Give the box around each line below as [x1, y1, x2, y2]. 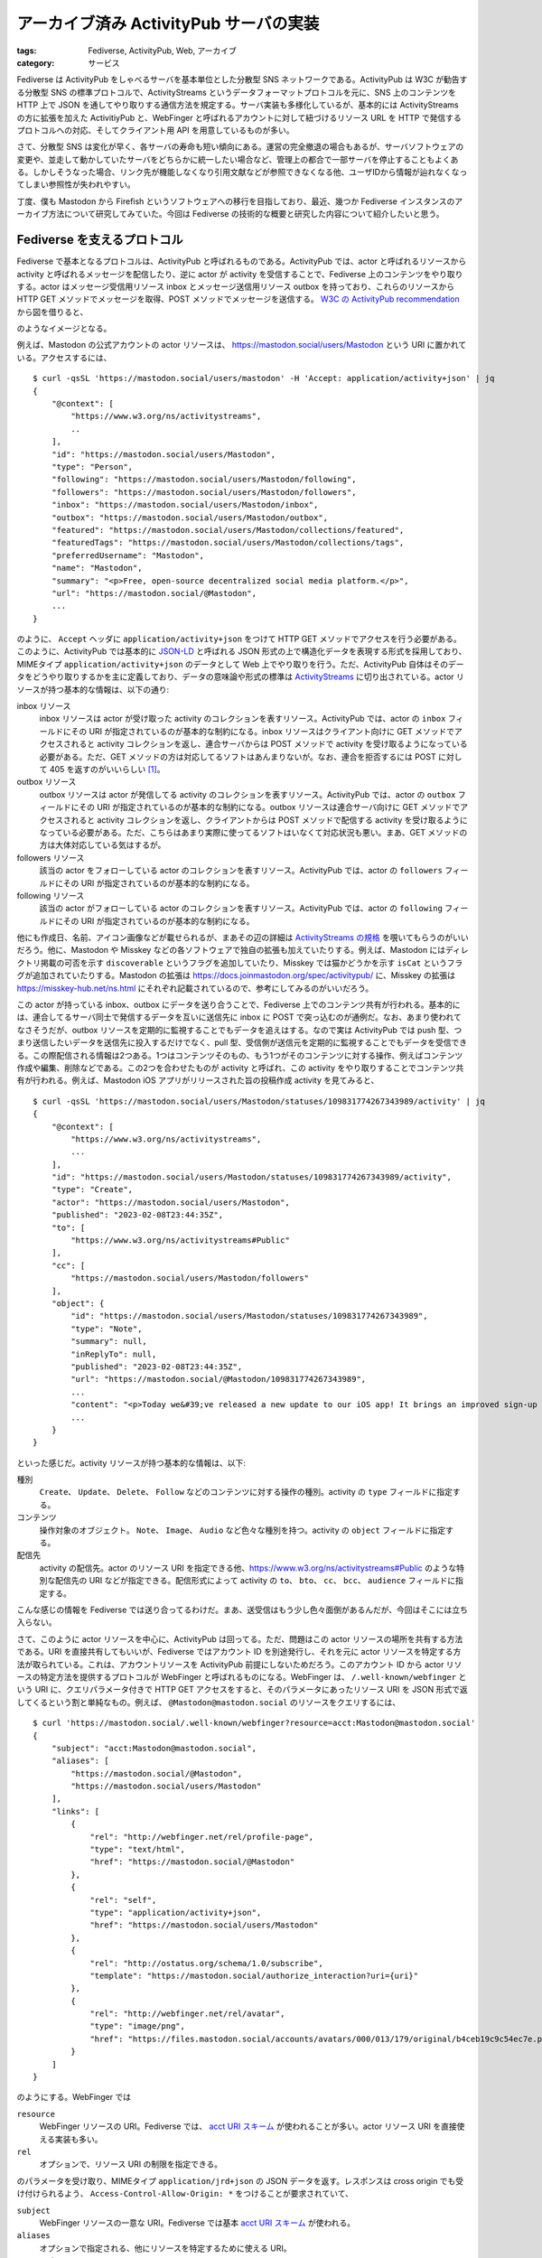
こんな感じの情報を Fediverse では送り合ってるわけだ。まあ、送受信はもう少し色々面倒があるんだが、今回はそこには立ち [16, 1604, 469, 1615]
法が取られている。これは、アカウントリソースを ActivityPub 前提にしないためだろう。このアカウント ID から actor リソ [16, 1658, 463, 1670]
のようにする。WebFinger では [16, 2092, 131, 2103]
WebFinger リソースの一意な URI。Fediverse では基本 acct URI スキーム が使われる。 [39, 2217, 356, 2228]
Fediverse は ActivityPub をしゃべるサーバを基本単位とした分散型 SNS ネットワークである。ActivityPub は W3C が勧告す [16, 74, 468, 85]
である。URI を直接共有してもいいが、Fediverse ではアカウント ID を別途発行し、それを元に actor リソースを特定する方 [16, 1647, 462, 1657]
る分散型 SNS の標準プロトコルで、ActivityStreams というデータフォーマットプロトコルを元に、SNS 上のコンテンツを [16, 87, 456, 98]
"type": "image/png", [89, 2021, 185, 2031]
